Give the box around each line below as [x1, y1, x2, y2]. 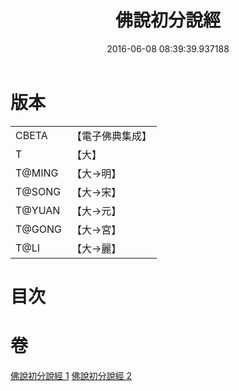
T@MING [15, 166, 59, 180]
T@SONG [15, 184, 62, 198]
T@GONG [15, 222, 62, 236]
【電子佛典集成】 [71, 129, 152, 143]
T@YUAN [15, 203, 61, 217]
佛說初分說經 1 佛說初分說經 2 [10, 369, 133, 381]
